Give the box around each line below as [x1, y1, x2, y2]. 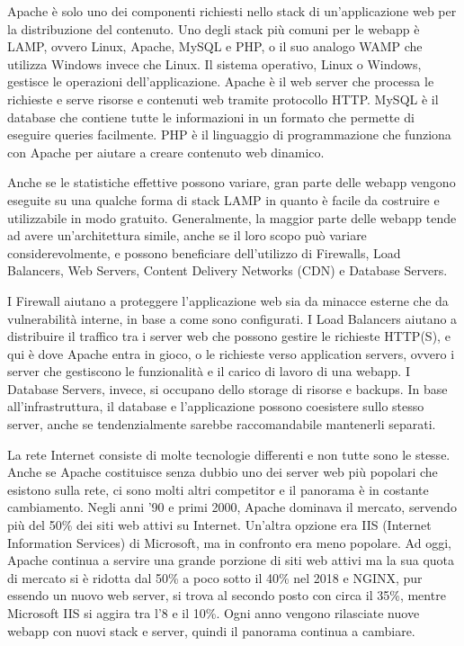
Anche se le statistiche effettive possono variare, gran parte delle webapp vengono [7, 173, 456, 192]
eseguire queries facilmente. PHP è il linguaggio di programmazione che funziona [7, 125, 451, 144]
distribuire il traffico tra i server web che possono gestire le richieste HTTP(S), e [7, 327, 451, 345]
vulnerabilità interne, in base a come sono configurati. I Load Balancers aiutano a [7, 309, 458, 327]
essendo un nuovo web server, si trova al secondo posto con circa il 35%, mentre [7, 586, 446, 605]
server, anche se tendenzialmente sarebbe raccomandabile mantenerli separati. [7, 415, 436, 434]
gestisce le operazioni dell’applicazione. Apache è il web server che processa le [7, 72, 434, 91]
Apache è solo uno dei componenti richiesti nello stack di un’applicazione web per [7, 2, 457, 20]
